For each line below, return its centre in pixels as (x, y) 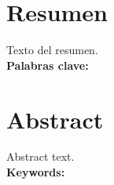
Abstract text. (40, 156)
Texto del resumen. (52, 50)
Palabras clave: (48, 65)
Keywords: (36, 172)
